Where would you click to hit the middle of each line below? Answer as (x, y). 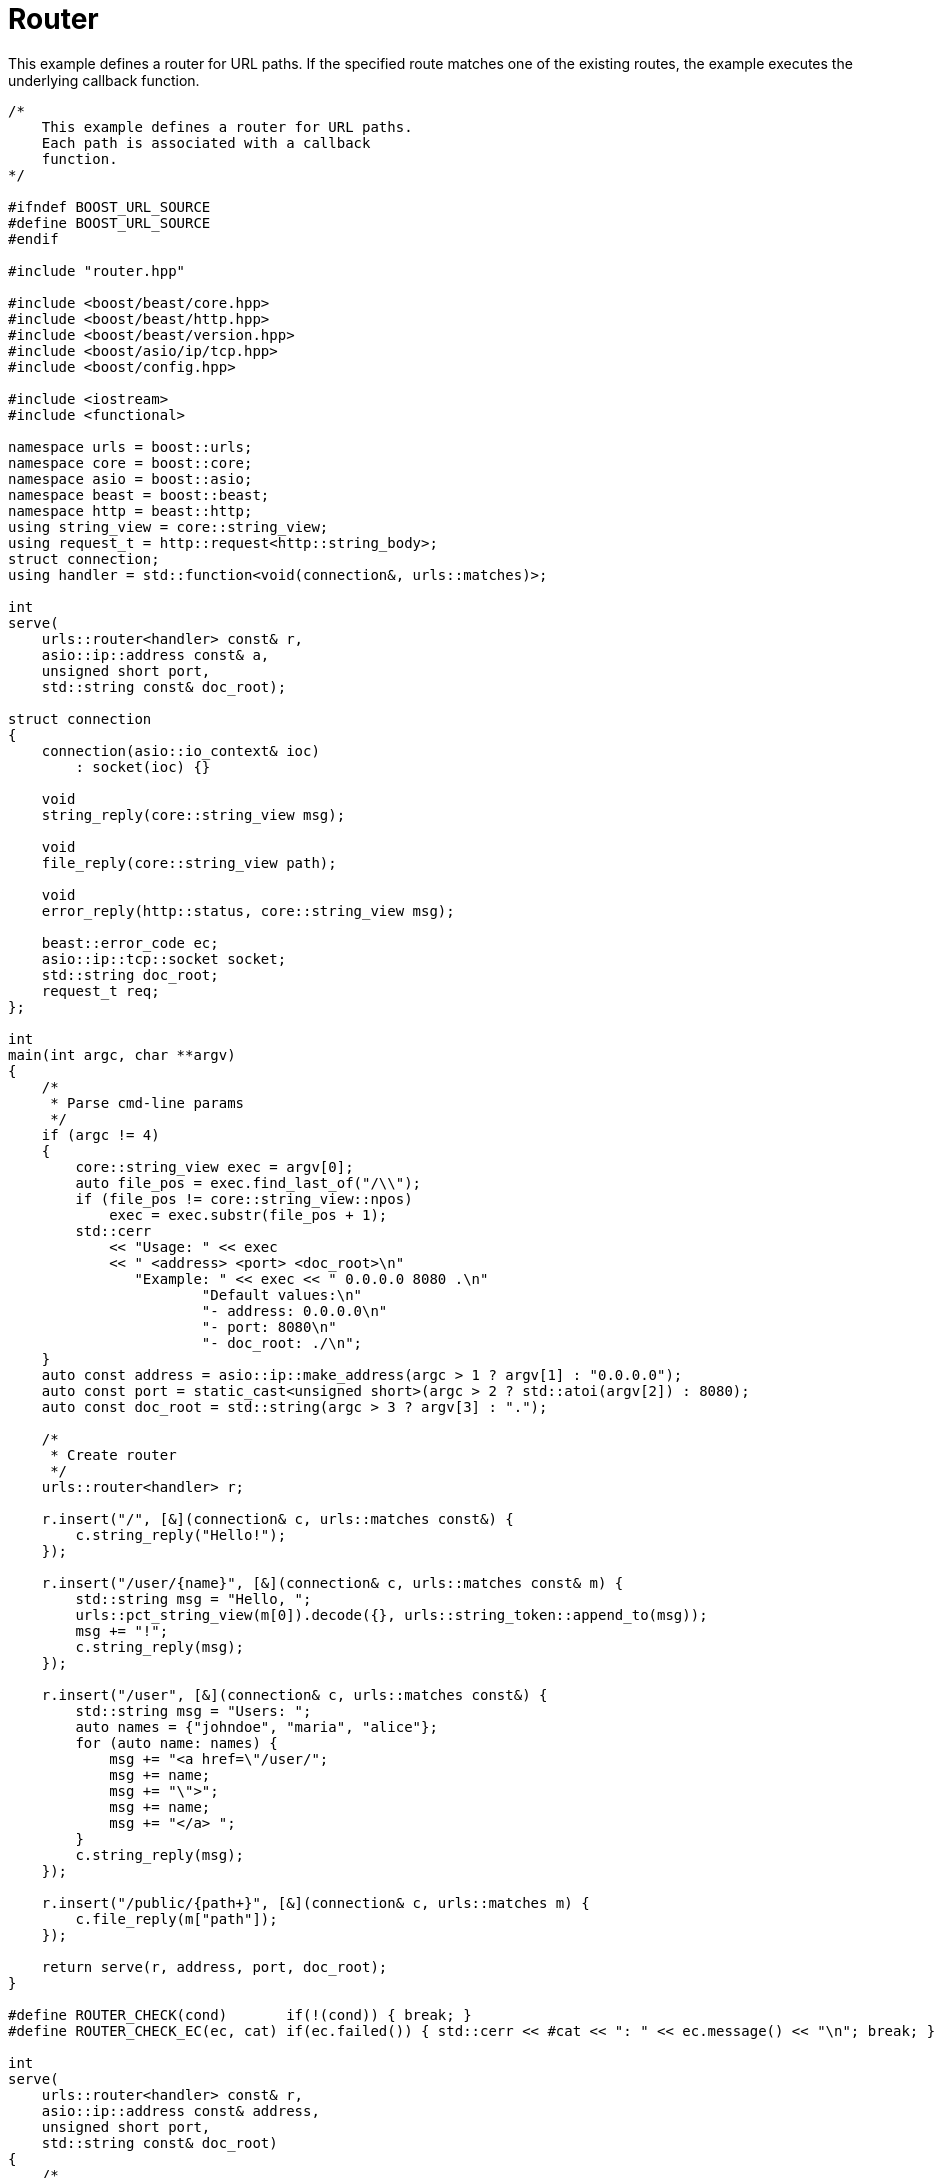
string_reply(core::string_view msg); (193, 814)
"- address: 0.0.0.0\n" (294, 1310)
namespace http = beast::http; (130, 510)
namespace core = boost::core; (130, 462)
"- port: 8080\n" (269, 1326)
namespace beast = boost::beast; (139, 494)
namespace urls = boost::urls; (130, 446)
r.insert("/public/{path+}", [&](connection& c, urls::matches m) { (315, 1902)
